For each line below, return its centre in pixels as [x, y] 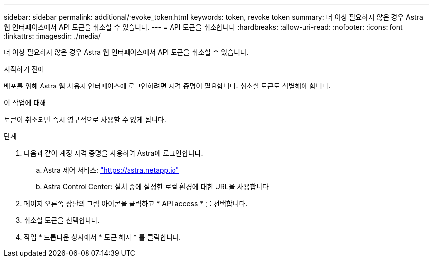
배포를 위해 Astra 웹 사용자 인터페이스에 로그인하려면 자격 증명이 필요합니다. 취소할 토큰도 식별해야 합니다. [167, 86]
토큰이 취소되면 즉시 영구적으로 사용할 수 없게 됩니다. [85, 119]
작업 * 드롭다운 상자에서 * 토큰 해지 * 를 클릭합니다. [103, 237]
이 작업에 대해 [25, 103]
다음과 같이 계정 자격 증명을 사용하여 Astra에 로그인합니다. [113, 153]
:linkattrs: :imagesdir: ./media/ [52, 36]
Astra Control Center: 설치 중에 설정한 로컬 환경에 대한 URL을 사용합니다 [156, 187]
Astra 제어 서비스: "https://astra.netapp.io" [111, 170]
